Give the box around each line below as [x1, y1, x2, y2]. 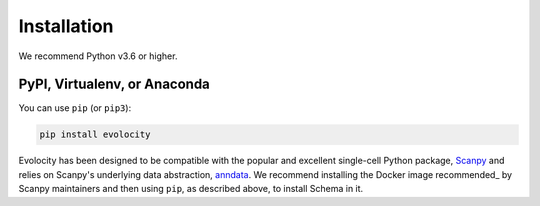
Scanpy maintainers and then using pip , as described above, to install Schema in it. [18, 183, 364, 195]
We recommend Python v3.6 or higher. [18, 50, 178, 62]
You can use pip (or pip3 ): [18, 102, 132, 114]
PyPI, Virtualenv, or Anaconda [18, 76, 210, 93]
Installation [18, 15, 114, 37]
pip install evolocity [39, 129, 151, 140]
